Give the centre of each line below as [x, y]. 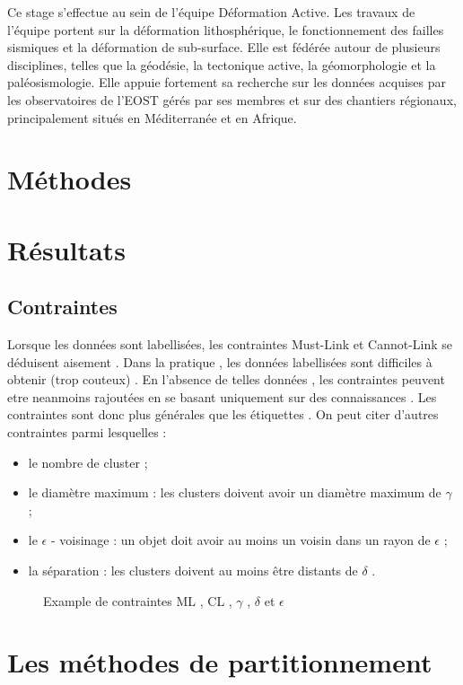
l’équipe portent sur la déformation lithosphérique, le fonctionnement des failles [226, 29]
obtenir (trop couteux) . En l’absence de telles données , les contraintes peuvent [226, 379]
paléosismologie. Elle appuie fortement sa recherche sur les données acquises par [227, 82]
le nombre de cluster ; [88, 462]
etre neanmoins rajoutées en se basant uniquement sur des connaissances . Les [222, 396]
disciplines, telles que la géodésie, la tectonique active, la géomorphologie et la [222, 64]
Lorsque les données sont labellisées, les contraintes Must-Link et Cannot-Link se [230, 344]
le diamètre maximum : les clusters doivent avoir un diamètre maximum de [235, 492]
